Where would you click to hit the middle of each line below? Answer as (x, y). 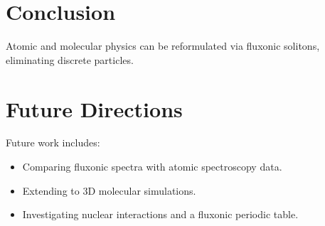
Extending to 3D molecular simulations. (109, 190)
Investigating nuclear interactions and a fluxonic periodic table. (160, 214)
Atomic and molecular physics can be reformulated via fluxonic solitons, (163, 46)
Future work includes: (53, 142)
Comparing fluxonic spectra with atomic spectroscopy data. (152, 167)
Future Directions (94, 108)
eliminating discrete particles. (70, 59)
